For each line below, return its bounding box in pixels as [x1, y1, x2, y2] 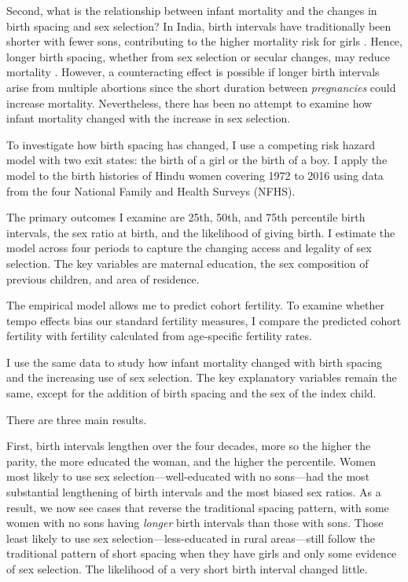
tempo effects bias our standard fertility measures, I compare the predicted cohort [6, 312, 402, 328]
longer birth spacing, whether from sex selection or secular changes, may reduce [6, 48, 390, 64]
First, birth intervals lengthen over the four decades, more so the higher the [6, 437, 371, 454]
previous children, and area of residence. [6, 270, 200, 287]
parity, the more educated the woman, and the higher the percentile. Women [6, 452, 376, 469]
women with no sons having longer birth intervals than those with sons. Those [6, 514, 384, 531]
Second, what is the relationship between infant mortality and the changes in [6, 2, 377, 18]
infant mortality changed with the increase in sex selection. [6, 110, 291, 126]
